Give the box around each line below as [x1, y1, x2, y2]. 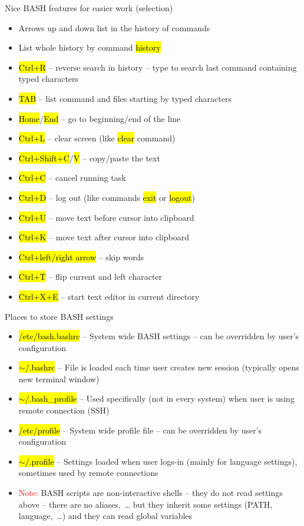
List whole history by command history [18, 41, 161, 54]
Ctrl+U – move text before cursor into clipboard [18, 211, 194, 223]
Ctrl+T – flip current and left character [18, 270, 163, 283]
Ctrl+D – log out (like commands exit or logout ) [18, 191, 195, 203]
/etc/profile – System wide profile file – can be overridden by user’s [18, 424, 262, 436]
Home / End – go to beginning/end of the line [18, 112, 181, 124]
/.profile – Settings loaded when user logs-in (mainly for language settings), [25, 455, 298, 467]
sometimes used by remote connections [18, 467, 158, 479]
